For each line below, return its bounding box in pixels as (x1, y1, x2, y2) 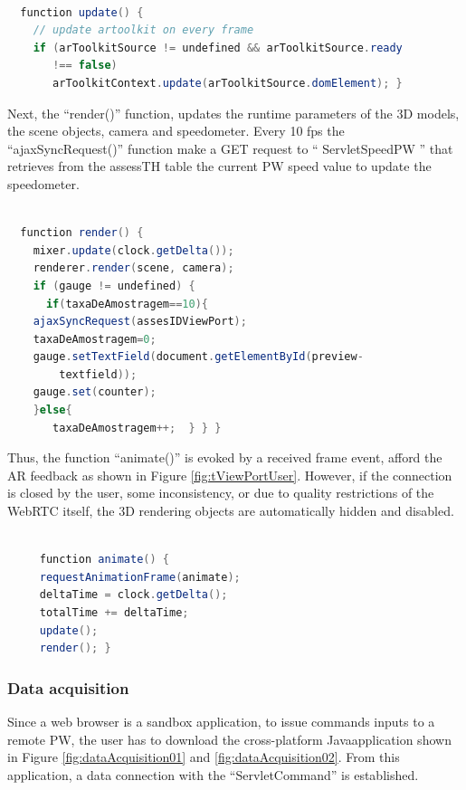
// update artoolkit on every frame (33, 24, 254, 37)
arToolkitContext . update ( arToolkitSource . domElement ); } (52, 76, 403, 90)
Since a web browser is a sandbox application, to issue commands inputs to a (7, 712, 435, 730)
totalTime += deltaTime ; (39, 606, 189, 619)
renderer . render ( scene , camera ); (33, 262, 234, 275)
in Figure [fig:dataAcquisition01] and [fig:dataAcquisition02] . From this (7, 747, 400, 766)
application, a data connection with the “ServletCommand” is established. (7, 765, 419, 784)
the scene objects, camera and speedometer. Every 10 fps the (7, 121, 345, 140)
